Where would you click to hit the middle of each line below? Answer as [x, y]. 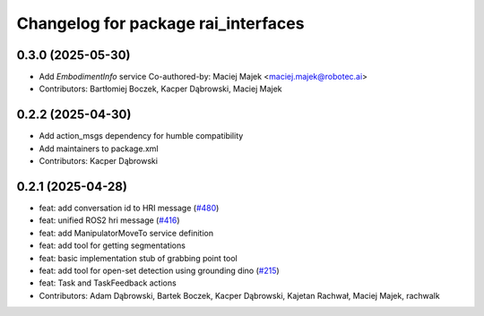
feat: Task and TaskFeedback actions [108, 283]
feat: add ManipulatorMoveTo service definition [126, 233]
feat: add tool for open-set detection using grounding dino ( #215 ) [159, 270]
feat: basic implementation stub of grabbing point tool [138, 258]
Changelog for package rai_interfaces [160, 23]
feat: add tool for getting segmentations [112, 245]
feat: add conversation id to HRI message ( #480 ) [129, 208]
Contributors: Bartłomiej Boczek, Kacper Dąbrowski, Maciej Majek [160, 89]
